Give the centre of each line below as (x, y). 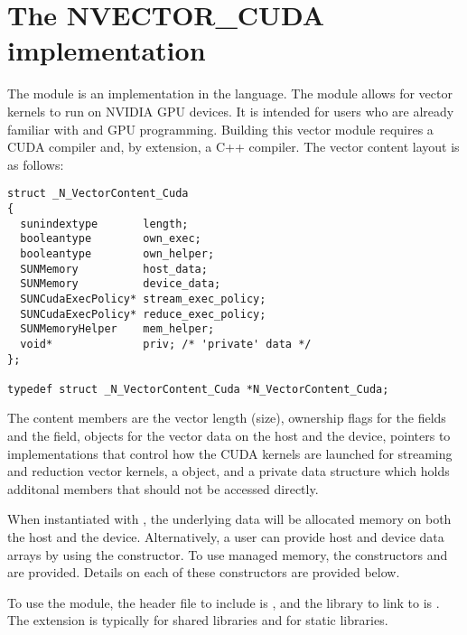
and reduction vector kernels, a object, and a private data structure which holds (229, 471)
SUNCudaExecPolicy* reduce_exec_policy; (143, 314)
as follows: (36, 164)
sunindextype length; (104, 224)
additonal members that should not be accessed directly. (163, 488)
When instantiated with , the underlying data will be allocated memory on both (229, 519)
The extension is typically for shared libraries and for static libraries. (198, 620)
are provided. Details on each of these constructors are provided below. (204, 572)
